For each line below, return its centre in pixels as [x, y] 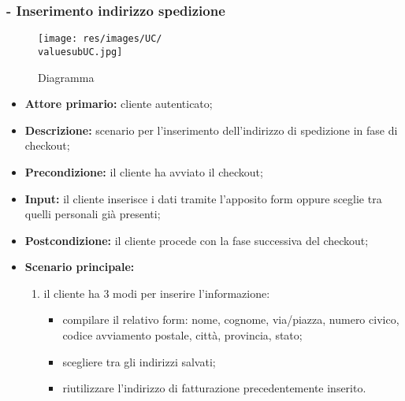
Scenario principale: [80, 267]
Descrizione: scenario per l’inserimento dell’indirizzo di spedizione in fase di [211, 130]
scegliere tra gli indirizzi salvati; [139, 361]
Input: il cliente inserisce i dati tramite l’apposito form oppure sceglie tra [203, 198]
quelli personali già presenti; [93, 214]
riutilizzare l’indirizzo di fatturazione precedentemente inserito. [214, 388]
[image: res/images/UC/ [100, 39]
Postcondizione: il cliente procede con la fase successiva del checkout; [197, 240]
